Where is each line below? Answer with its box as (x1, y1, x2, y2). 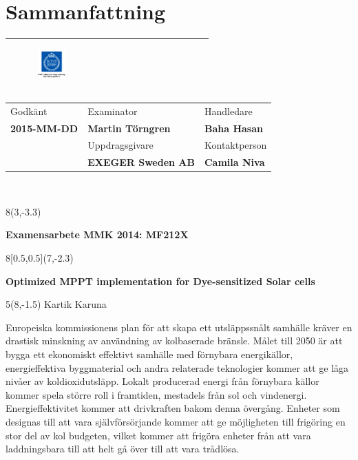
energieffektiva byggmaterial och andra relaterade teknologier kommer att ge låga (6, 360, 349, 375)
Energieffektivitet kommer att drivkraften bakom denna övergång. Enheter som (6, 401, 340, 415)
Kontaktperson (204, 138, 267, 152)
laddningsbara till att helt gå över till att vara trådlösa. (6, 441, 240, 456)
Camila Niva (204, 155, 265, 169)
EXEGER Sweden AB (87, 155, 195, 169)
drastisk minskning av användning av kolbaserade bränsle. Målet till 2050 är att (6, 333, 343, 348)
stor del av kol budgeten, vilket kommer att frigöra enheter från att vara (6, 428, 311, 442)
